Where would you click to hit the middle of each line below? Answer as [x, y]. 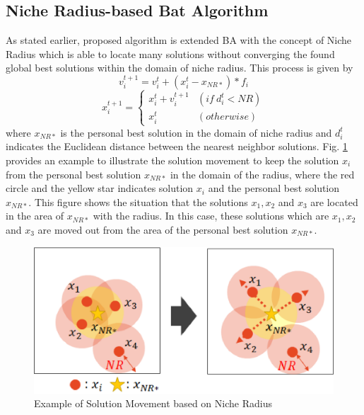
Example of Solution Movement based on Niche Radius [153, 403]
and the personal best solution [274, 188]
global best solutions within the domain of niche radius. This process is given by [180, 68]
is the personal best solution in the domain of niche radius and [196, 132]
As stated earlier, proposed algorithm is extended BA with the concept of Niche [179, 40]
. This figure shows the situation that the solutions [138, 201]
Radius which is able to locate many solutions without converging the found [170, 53]
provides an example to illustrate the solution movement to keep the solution [172, 160]
